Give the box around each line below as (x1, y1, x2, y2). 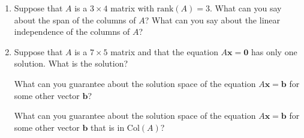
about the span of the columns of (14, 13, 136, 26)
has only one (251, 45, 297, 58)
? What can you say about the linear (145, 13, 281, 26)
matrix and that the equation (110, 45, 218, 58)
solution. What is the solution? (14, 57, 128, 70)
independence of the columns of (14, 25, 130, 38)
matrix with (110, 2, 154, 14)
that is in (91, 121, 125, 133)
